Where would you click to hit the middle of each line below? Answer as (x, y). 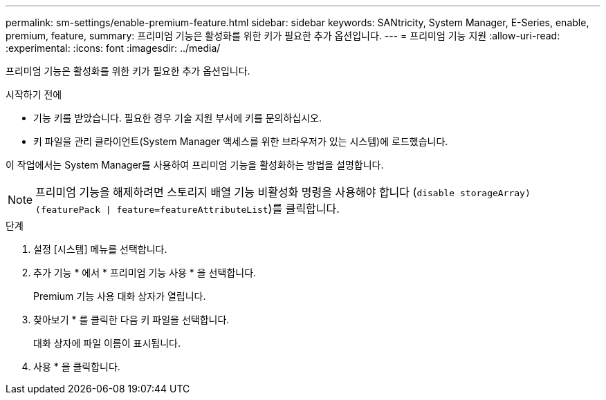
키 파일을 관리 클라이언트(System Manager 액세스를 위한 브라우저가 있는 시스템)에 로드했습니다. (241, 141)
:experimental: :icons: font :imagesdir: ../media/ (113, 48)
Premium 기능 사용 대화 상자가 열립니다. (120, 296)
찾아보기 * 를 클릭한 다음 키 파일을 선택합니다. (131, 320)
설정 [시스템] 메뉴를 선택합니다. (100, 249)
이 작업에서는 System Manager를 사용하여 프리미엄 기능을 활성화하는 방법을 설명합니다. (195, 165)
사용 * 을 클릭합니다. (77, 366)
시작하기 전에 (34, 94)
